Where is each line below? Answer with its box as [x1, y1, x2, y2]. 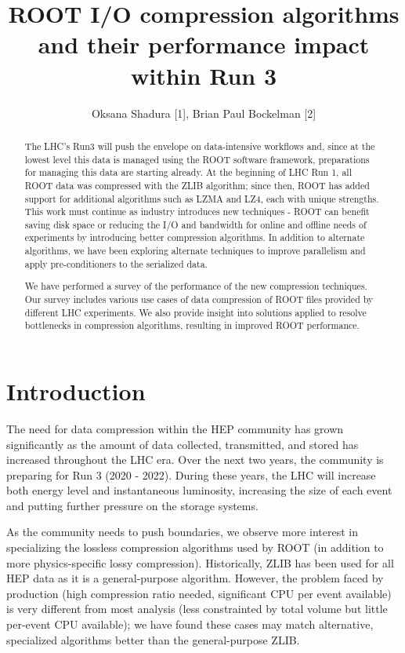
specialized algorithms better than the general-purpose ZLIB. [6, 631, 300, 648]
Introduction [6, 374, 146, 407]
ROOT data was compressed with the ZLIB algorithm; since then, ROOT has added [24, 178, 370, 192]
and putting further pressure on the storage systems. [6, 497, 259, 513]
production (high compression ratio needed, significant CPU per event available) [6, 585, 392, 601]
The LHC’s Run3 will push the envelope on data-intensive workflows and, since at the [24, 139, 375, 152]
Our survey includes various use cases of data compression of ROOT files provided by [24, 293, 374, 305]
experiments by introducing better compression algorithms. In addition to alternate [24, 231, 365, 244]
